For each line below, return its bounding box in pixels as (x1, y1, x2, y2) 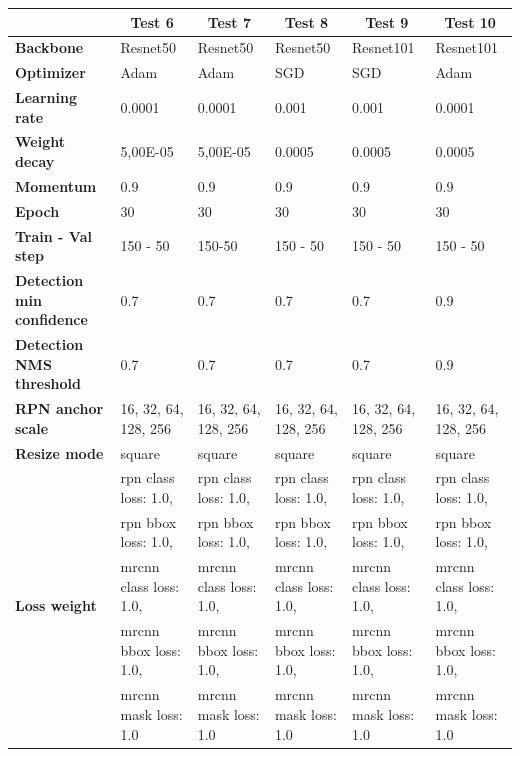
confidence (15, 309, 88, 330)
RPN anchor (15, 398, 104, 419)
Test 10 (444, 11, 496, 32)
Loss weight (15, 595, 97, 616)
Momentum (15, 175, 97, 196)
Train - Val (15, 225, 92, 246)
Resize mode (15, 442, 104, 463)
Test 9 (365, 11, 409, 32)
